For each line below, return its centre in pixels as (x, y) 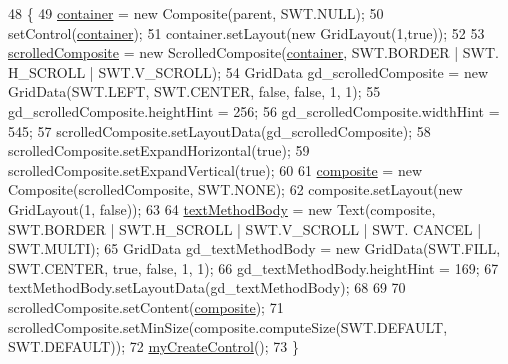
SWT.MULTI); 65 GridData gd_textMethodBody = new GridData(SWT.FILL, (254, 248)
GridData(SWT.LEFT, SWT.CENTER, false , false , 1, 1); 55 (194, 91)
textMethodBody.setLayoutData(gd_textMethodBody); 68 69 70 (207, 287)
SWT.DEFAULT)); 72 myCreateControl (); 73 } (153, 346)
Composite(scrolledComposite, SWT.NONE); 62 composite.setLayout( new (235, 189)
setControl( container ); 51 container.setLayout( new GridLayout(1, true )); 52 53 (246, 32)
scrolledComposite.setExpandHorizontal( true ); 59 (159, 150)
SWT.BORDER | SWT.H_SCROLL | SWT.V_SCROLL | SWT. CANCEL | (245, 228)
